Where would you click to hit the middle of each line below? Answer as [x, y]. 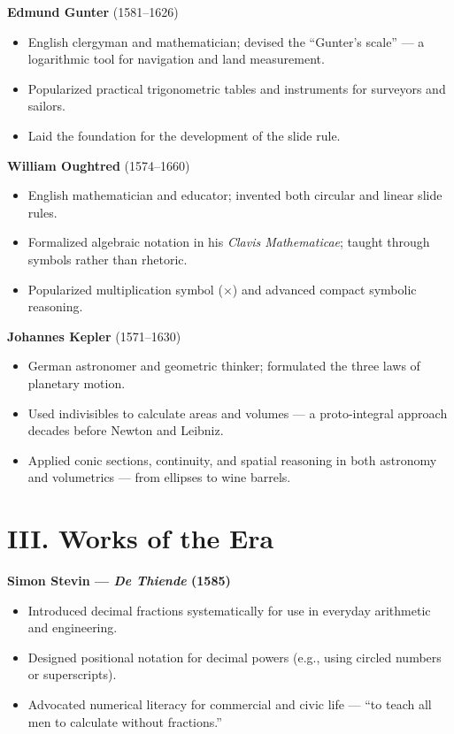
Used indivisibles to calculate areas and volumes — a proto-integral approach [238, 413]
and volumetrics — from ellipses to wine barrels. [159, 477]
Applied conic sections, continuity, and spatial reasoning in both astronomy [232, 459]
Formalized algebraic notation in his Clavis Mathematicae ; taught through [229, 242]
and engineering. [73, 627]
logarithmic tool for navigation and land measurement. [176, 59]
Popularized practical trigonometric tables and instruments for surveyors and [237, 88]
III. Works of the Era [141, 538]
